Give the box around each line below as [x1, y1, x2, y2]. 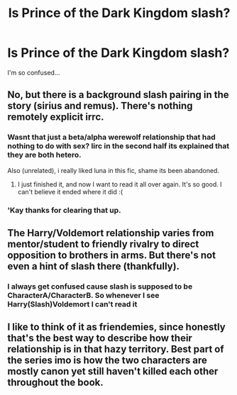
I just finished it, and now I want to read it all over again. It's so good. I [17, 179, 222, 189]
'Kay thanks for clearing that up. [7, 205, 121, 215]
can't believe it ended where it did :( [17, 187, 123, 196]
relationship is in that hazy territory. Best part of [7, 343, 225, 355]
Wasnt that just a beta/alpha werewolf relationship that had [7, 133, 216, 143]
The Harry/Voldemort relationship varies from [7, 227, 214, 239]
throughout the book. [7, 377, 104, 389]
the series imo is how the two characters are [7, 355, 208, 367]
